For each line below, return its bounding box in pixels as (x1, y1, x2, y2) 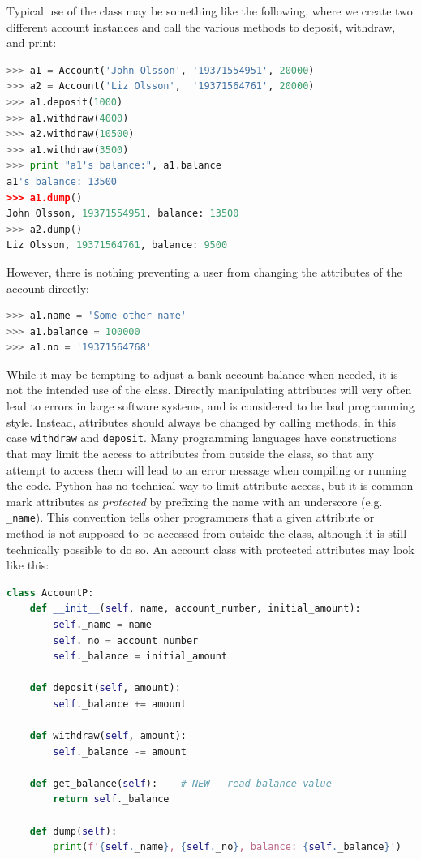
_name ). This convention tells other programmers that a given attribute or (6, 509, 375, 526)
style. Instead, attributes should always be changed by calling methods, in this (6, 413, 397, 430)
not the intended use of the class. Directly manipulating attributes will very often (6, 381, 412, 398)
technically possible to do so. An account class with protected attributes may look (6, 540, 415, 557)
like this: (6, 556, 49, 573)
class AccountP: (6, 586, 94, 599)
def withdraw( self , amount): (29, 730, 187, 742)
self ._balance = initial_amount (53, 651, 228, 663)
